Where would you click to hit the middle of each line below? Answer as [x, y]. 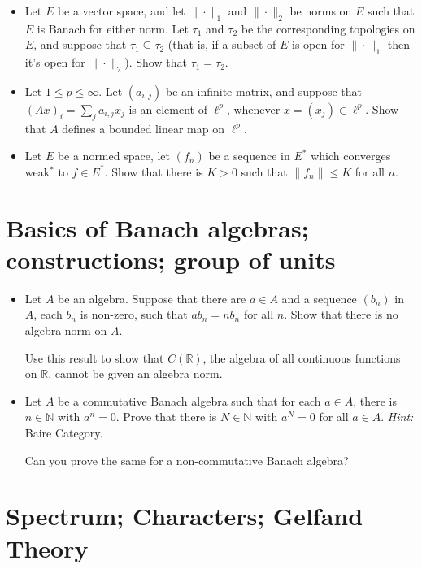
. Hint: [397, 417]
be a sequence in [249, 156]
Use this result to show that [94, 357]
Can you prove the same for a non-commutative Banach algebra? [187, 460]
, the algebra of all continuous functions [302, 357]
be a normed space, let [114, 156]
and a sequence [319, 298]
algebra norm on [66, 330]
